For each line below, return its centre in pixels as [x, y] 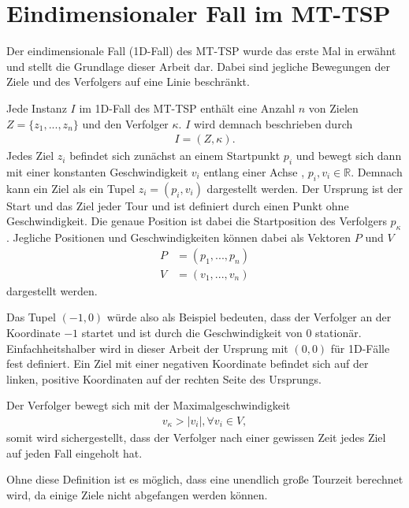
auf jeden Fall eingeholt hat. [74, 452]
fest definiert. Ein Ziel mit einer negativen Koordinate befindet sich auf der [188, 363]
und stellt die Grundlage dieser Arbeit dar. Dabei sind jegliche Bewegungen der [199, 66]
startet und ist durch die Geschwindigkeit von [192, 332]
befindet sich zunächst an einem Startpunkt [175, 156]
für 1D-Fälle [360, 348]
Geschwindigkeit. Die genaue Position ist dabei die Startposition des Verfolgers [197, 221]
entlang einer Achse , [254, 171]
